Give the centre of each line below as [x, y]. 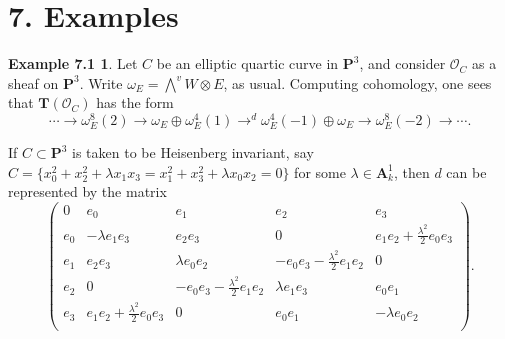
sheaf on [33, 82]
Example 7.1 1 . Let [73, 63]
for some [320, 171]
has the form [135, 102]
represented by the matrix [87, 191]
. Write [101, 82]
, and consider [402, 63]
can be [466, 171]
